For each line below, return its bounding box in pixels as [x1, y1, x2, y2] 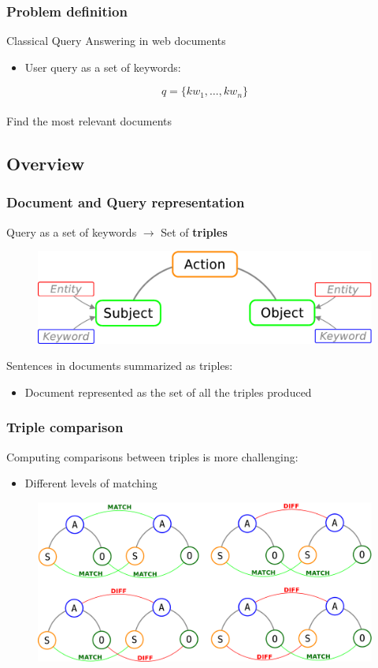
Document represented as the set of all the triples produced [24, 383, 312, 400]
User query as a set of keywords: [24, 58, 181, 75]
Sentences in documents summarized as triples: [6, 357, 233, 374]
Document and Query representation [6, 192, 245, 212]
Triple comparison [6, 417, 124, 437]
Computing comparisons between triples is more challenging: [6, 448, 298, 465]
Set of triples [161, 223, 228, 240]
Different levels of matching [24, 475, 157, 491]
